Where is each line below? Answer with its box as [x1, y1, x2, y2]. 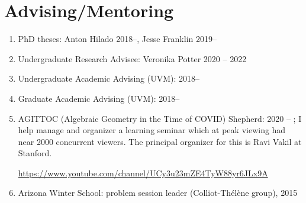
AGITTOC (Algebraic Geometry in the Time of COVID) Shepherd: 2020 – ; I [18, 112, 302, 124]
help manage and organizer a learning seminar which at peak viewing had [18, 124, 286, 136]
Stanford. [18, 147, 52, 159]
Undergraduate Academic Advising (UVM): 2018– [18, 72, 200, 85]
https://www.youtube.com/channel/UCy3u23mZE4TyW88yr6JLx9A [18, 166, 268, 179]
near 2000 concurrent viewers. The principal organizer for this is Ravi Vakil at [18, 135, 302, 147]
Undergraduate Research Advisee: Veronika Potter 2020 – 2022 [18, 52, 247, 65]
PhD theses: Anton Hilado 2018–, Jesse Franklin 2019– [18, 33, 217, 45]
